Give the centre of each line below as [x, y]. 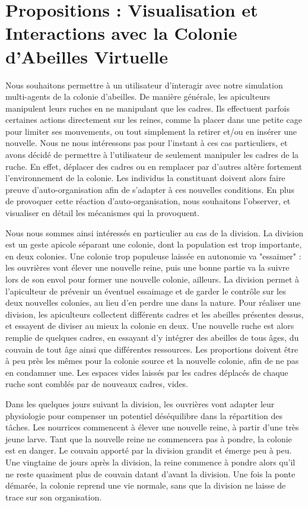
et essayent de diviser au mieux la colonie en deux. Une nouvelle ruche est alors [150, 326]
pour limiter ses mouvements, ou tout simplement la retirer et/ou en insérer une [151, 131]
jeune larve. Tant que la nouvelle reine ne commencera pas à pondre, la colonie [149, 438]
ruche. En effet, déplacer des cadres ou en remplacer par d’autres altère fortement [154, 166]
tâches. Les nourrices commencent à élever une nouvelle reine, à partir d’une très [152, 427]
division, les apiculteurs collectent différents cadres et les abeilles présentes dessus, [155, 314]
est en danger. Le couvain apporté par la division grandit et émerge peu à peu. [149, 450]
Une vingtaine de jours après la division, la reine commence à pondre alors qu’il [150, 462]
